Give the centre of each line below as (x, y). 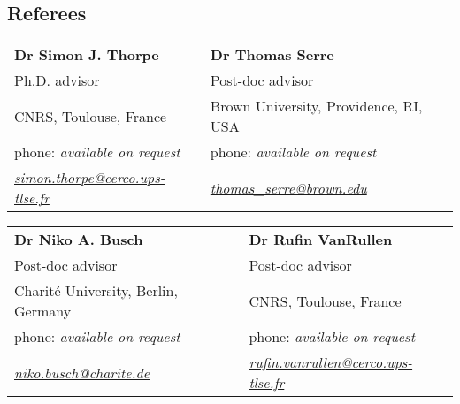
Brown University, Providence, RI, (316, 106)
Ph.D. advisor (57, 80)
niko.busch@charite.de (82, 372)
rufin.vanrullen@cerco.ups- (331, 362)
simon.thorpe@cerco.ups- (90, 178)
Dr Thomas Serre (272, 55)
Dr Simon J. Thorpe (87, 55)
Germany (43, 311)
